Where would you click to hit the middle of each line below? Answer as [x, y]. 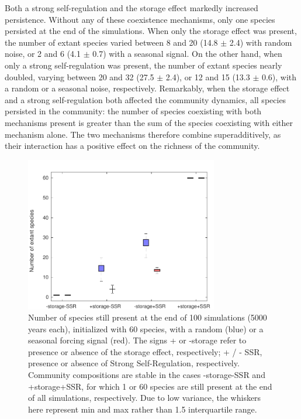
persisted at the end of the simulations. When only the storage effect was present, [151, 31]
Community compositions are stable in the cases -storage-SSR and [147, 375]
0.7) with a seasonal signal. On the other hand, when [187, 54]
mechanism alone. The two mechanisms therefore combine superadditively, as [143, 134]
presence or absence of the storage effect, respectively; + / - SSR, [145, 351]
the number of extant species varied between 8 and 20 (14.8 [111, 42]
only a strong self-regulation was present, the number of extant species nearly [143, 65]
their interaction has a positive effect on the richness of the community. [132, 146]
